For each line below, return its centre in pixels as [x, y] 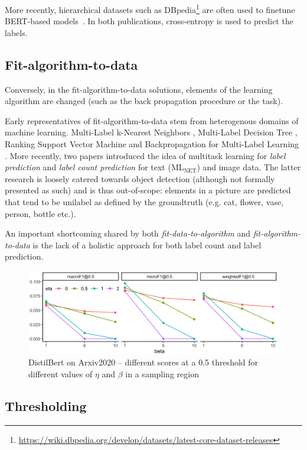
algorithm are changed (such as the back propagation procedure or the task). [144, 101]
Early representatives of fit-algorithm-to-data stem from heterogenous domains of [152, 120]
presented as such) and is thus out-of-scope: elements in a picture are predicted [148, 190]
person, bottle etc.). [40, 213]
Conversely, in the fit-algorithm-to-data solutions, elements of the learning [139, 89]
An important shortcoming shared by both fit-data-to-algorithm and [128, 233]
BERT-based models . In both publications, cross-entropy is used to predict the [149, 21]
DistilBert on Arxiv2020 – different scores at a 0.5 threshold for [143, 362]
